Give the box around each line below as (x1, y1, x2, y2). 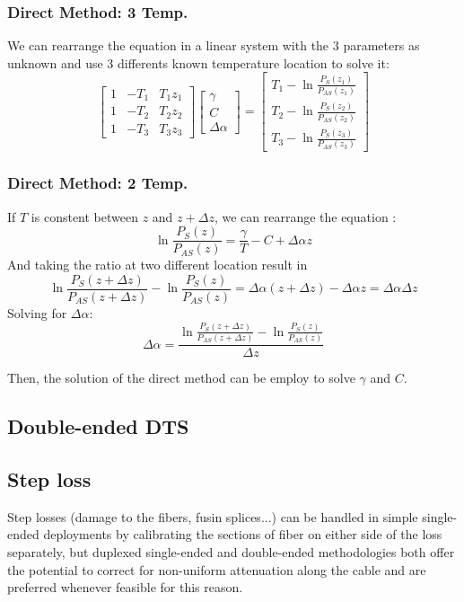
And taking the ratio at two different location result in (7, 255, 308, 274)
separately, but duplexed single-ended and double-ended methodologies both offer (7, 542, 455, 561)
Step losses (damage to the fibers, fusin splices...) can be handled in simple (7, 507, 418, 526)
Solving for (7, 303, 67, 322)
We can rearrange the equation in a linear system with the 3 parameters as (7, 36, 420, 55)
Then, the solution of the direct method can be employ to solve (7, 368, 355, 387)
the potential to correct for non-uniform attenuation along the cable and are (7, 560, 426, 579)
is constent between (31, 207, 138, 226)
